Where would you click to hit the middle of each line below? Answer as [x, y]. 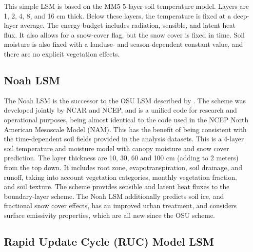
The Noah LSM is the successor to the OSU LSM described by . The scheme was [125, 100]
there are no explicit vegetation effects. [62, 53]
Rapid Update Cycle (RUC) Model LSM [109, 241]
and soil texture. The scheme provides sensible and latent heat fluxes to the [117, 186]
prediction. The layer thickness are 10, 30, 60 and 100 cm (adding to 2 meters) [121, 158]
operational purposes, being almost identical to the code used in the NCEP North [126, 119]
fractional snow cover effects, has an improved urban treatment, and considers [120, 205]
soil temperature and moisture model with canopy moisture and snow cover [117, 148]
